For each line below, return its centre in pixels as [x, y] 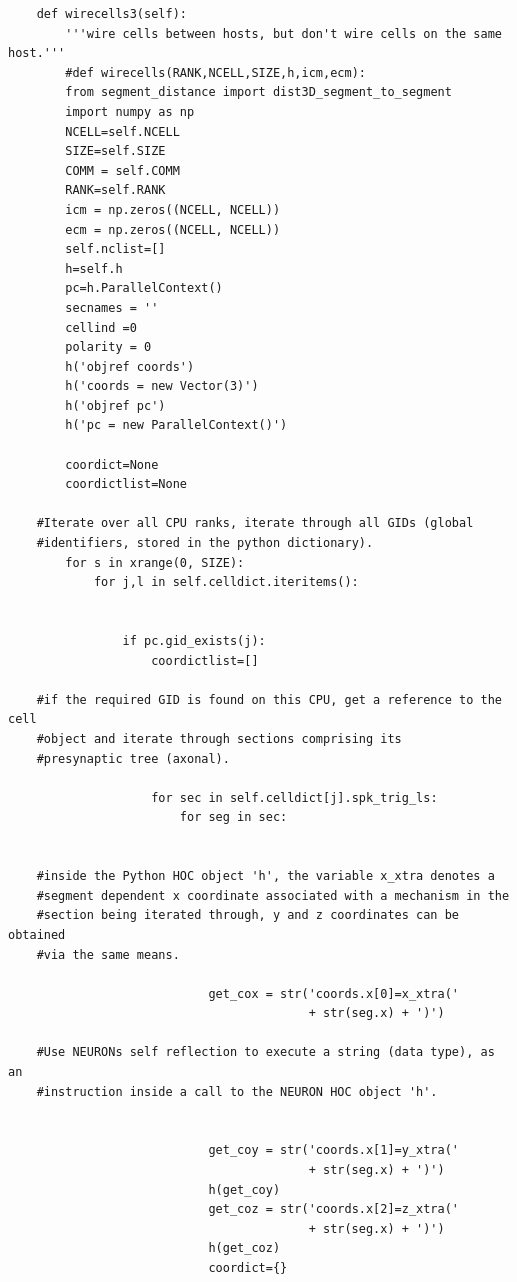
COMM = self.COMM [122, 170]
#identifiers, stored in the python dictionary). [205, 543]
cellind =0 [101, 327]
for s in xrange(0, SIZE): [155, 562]
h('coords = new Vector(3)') [162, 386]
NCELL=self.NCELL [122, 131]
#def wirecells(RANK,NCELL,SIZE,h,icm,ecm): [215, 72]
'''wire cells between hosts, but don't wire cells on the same [283, 33]
